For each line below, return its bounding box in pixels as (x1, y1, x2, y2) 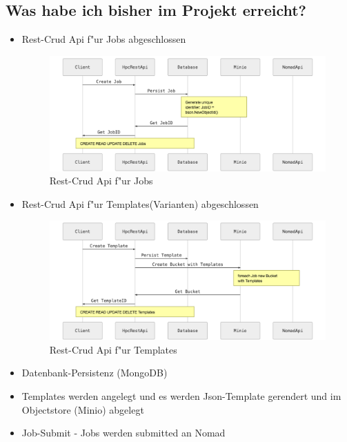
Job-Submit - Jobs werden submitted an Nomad (21, 425, 226, 440)
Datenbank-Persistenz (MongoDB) (21, 365, 168, 380)
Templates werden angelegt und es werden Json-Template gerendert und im (21, 388, 341, 403)
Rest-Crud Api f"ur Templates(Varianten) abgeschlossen (21, 196, 259, 211)
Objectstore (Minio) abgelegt (21, 402, 144, 416)
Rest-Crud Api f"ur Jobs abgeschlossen (21, 32, 186, 46)
